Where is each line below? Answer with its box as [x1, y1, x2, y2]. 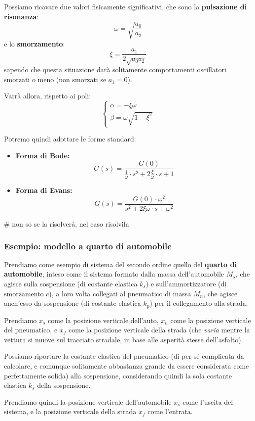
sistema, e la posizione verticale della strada [4, 406, 137, 417]
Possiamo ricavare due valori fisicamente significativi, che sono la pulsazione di [4, 1, 247, 11]
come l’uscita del [182, 396, 233, 407]
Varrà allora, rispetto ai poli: [4, 91, 91, 101]
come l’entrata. [147, 406, 193, 417]
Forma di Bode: [15, 150, 70, 160]
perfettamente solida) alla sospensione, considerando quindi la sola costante [4, 370, 232, 380]
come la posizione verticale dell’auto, [48, 315, 159, 325]
